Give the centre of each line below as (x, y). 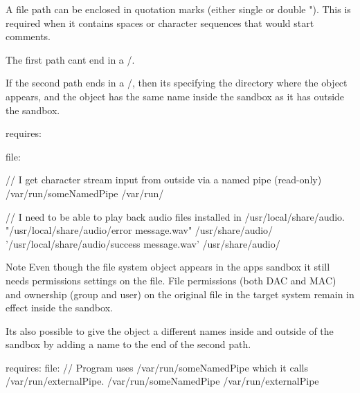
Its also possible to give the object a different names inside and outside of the (170, 330)
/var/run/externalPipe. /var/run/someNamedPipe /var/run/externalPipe (162, 381)
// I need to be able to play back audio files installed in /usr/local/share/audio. (175, 216)
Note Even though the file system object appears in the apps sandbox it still (168, 267)
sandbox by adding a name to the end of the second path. (128, 344)
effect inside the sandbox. (59, 308)
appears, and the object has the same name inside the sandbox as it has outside (175, 96)
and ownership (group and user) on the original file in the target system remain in (180, 294)
